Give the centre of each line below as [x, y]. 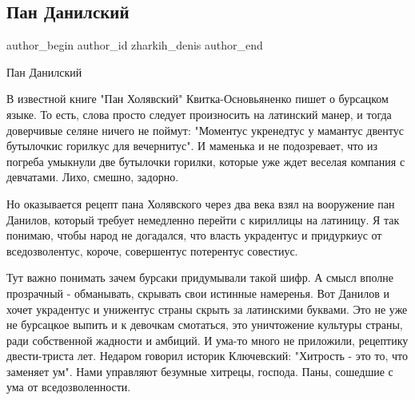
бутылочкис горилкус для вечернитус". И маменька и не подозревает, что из [192, 146]
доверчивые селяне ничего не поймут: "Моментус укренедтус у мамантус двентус [205, 130]
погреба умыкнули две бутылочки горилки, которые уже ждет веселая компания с [206, 161]
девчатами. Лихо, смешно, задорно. [93, 177]
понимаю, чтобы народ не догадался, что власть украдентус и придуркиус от [194, 235]
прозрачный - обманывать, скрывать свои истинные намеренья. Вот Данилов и [198, 293]
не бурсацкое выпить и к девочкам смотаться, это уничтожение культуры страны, [205, 325]
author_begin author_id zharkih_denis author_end [135, 45]
